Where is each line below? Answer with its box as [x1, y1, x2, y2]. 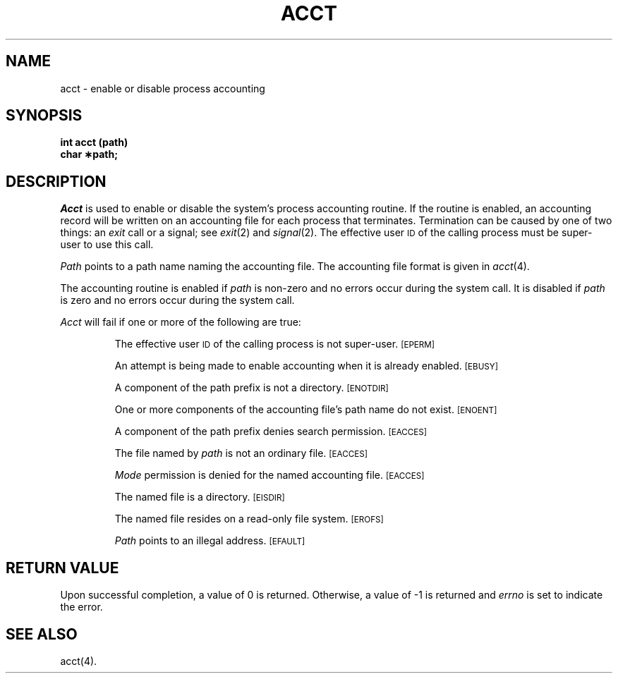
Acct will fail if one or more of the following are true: [60, 316, 301, 329]
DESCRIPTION [6, 172, 107, 190]
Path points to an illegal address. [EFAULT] [114, 534, 305, 547]
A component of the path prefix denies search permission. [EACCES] [114, 425, 428, 438]
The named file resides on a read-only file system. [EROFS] [114, 513, 384, 525]
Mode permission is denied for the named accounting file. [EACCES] [114, 469, 425, 482]
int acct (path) [60, 136, 128, 149]
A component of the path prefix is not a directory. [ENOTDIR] [114, 381, 389, 394]
